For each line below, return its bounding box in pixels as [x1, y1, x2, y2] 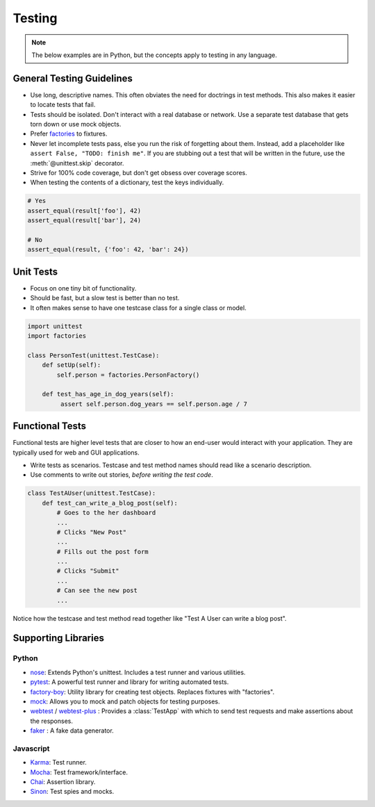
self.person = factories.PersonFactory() [56, 370, 200, 379]
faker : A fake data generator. [30, 726, 114, 735]
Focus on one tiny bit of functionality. [30, 284, 137, 292]
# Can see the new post [56, 587, 138, 594]
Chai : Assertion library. [30, 778, 96, 786]
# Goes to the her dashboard [56, 509, 156, 517]
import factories [27, 332, 87, 340]
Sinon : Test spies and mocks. [30, 788, 115, 796]
